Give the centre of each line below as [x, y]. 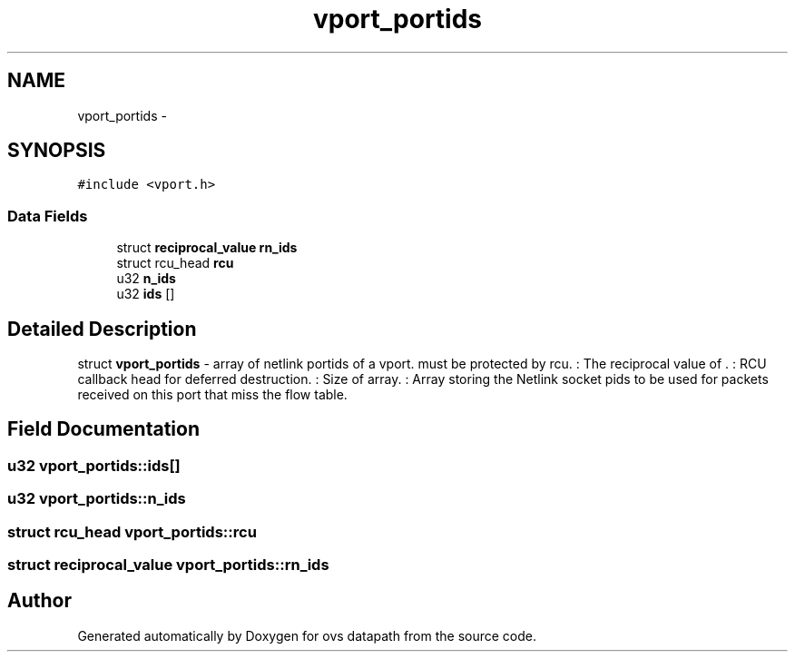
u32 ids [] [146, 294]
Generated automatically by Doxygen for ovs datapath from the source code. [307, 635]
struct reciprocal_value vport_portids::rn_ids [168, 565]
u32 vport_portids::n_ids [97, 499]
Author [39, 601]
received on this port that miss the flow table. [212, 395]
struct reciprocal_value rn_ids [207, 248]
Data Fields [48, 216]
